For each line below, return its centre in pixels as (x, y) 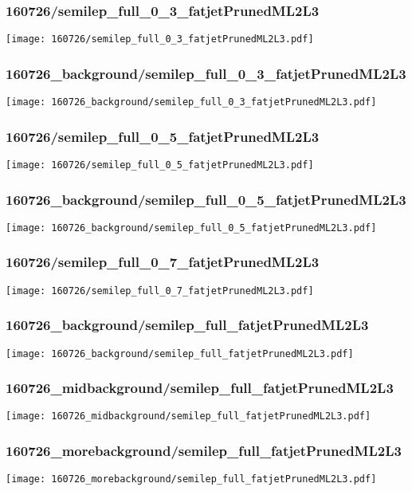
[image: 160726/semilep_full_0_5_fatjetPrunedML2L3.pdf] (160, 165)
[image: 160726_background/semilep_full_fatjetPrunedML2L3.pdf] (180, 354)
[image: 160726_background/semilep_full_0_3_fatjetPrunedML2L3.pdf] (191, 102)
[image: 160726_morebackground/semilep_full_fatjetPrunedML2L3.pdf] (191, 479)
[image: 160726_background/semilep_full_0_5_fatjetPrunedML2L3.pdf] (191, 228)
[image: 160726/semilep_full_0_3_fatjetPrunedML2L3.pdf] (160, 39)
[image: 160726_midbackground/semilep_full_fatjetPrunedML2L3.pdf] (188, 416)
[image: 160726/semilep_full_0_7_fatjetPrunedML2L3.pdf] (160, 291)
